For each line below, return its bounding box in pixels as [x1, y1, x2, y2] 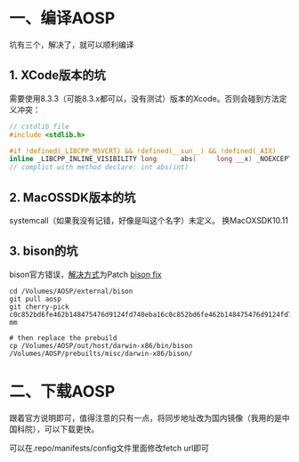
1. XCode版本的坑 [9, 68, 106, 83]
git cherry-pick [9, 302, 69, 312]
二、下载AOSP [9, 381, 116, 401]
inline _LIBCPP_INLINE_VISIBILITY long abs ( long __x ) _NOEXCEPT [9, 155, 293, 164]
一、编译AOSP [9, 8, 116, 28]
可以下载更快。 [44, 424, 100, 434]
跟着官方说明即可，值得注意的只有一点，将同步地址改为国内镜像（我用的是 [9, 412, 282, 423]
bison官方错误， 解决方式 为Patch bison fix [9, 269, 162, 280]
